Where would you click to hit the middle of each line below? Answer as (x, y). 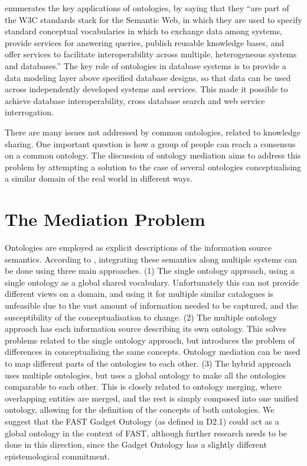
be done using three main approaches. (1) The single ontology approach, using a (150, 271)
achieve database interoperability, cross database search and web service (135, 100)
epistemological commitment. (57, 456)
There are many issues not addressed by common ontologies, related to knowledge (153, 132)
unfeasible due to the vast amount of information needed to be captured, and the (151, 305)
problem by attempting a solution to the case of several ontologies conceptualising (153, 166)
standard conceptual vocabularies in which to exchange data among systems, (143, 31)
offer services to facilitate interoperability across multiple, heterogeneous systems (151, 54)
